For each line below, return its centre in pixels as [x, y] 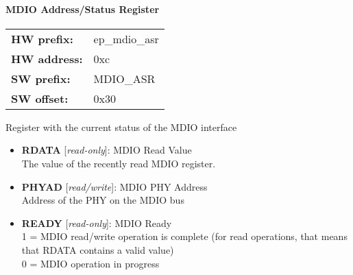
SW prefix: [41, 78]
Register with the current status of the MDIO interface [121, 127]
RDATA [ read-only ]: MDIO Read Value [107, 150]
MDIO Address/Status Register [83, 9]
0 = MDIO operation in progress [90, 263]
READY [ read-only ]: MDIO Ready [97, 223]
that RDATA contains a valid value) [98, 249]
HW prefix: [42, 38]
